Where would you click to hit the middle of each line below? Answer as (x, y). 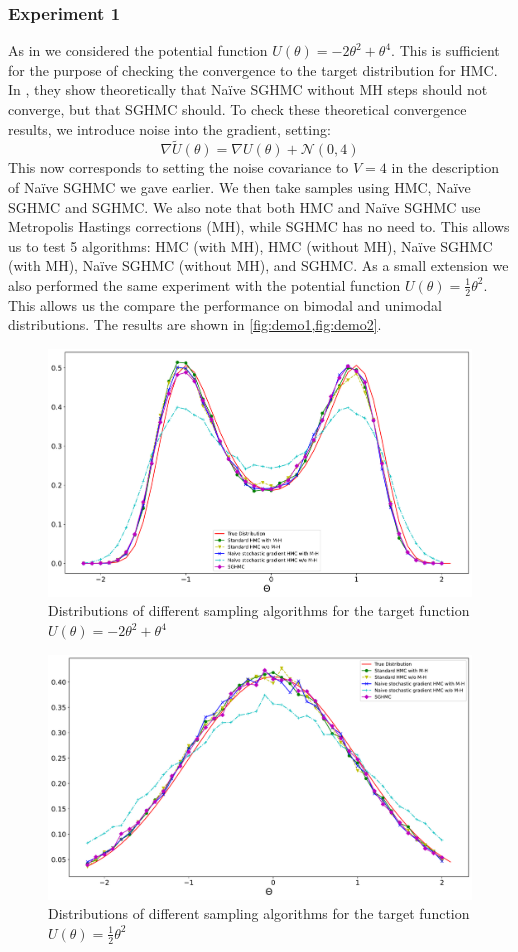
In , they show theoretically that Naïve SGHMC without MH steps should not (248, 89)
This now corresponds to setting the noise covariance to (178, 167)
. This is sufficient (445, 50)
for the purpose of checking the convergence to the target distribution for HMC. (253, 69)
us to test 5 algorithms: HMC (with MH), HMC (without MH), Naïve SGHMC (250, 245)
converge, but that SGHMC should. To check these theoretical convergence (237, 109)
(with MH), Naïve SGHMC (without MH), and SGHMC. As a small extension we (258, 265)
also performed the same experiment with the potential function (204, 284)
